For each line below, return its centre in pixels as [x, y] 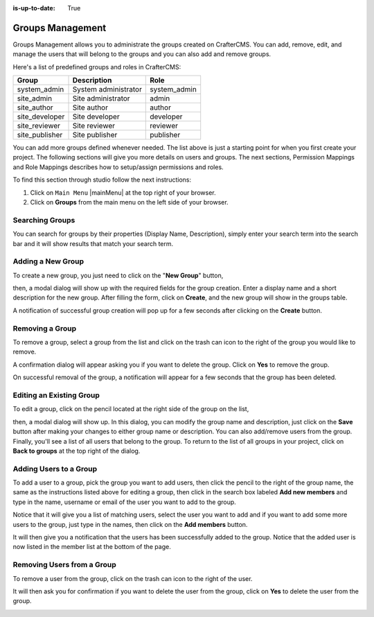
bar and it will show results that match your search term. [93, 243]
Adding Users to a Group [55, 469]
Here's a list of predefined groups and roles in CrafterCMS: [97, 67]
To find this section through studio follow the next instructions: [102, 180]
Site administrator [101, 98]
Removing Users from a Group [65, 565]
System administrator [107, 89]
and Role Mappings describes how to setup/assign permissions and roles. [118, 167]
